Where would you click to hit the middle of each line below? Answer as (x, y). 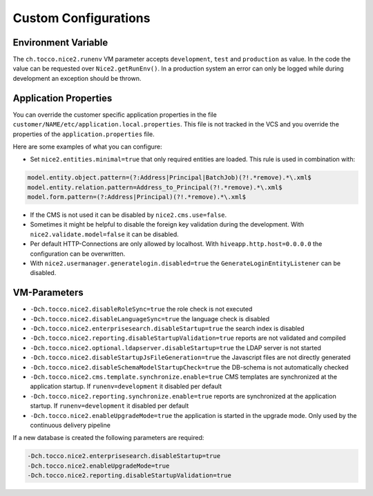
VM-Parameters (48, 293)
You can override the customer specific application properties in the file (115, 115)
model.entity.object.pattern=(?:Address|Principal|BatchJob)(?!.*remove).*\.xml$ (170, 178)
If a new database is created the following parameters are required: (108, 438)
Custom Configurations (82, 18)
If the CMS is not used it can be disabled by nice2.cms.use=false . (128, 215)
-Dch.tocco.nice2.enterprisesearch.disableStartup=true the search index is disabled (167, 329)
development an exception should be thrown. (77, 78)
